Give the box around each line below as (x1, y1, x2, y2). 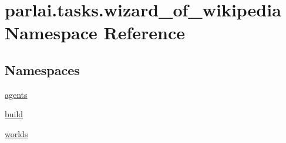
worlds (5, 127, 28, 139)
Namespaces (5, 60, 80, 79)
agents (5, 88, 28, 100)
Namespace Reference (5, 21, 185, 45)
